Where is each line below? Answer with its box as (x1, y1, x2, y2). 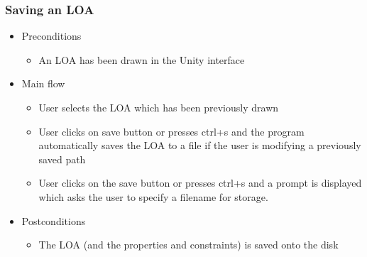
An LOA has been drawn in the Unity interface (38, 52, 245, 67)
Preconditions (21, 28, 82, 43)
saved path (38, 151, 86, 166)
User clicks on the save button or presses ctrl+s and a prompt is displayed (38, 175, 362, 190)
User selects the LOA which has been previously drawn (38, 100, 279, 114)
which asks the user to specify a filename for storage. (38, 189, 268, 204)
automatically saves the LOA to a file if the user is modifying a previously (38, 138, 361, 153)
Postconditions (21, 213, 86, 228)
